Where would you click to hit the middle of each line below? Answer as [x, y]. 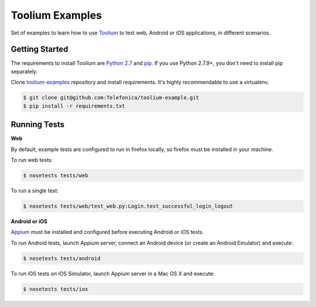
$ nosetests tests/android [62, 258]
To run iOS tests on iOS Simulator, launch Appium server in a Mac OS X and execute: [113, 273]
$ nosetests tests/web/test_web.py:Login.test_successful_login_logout [128, 206]
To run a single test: [35, 191]
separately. [24, 71]
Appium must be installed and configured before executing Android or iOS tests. [107, 232]
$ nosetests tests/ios [56, 289]
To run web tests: [32, 160]
